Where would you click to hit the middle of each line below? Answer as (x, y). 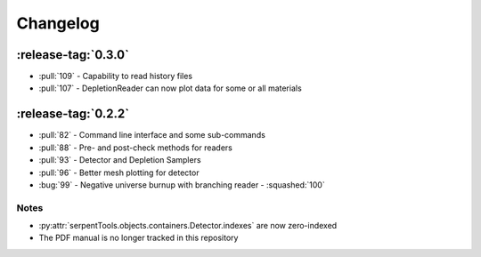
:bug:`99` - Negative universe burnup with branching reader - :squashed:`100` (182, 185)
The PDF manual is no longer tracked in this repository (139, 238)
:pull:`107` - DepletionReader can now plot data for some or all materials (170, 88)
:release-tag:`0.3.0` (73, 55)
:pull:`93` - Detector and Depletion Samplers (120, 160)
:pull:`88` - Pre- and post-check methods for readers (136, 148)
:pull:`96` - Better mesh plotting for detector (119, 173)
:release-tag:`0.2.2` (73, 114)
